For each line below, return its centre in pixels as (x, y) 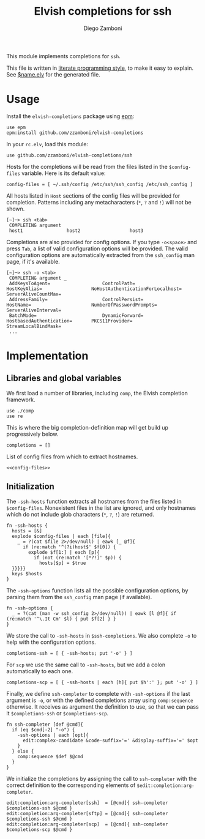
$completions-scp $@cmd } (39, 830)
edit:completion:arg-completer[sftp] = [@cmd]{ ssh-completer (87, 813)
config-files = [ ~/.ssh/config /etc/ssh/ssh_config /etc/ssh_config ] (99, 184)
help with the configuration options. (51, 642)
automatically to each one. (40, 671)
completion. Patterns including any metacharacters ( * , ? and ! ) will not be (99, 202)
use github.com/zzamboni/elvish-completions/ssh (69, 155)
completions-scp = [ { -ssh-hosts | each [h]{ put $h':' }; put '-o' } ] (102, 682)
